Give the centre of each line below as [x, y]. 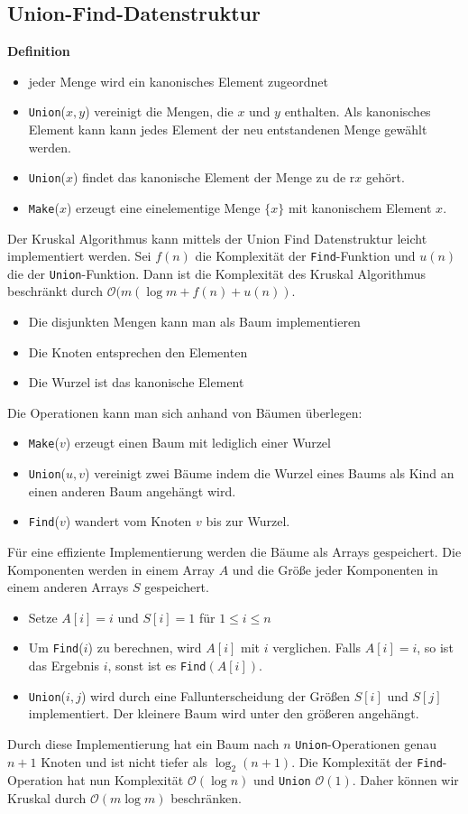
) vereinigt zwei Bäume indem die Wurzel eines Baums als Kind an [270, 473]
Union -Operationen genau [366, 743]
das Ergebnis [64, 666]
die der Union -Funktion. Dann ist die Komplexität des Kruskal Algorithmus [217, 273]
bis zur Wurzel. [248, 521]
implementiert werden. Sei [79, 256]
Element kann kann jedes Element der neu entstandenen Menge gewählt [228, 129]
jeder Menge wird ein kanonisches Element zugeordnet [178, 81]
